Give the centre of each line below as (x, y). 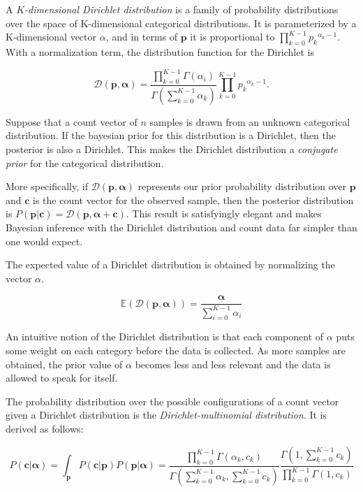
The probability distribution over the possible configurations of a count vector (172, 401)
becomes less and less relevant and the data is (233, 364)
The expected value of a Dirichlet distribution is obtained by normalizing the (170, 265)
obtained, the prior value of (64, 364)
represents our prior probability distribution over (242, 186)
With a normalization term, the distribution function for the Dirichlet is (160, 51)
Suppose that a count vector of (72, 121)
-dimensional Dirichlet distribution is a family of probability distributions (181, 9)
